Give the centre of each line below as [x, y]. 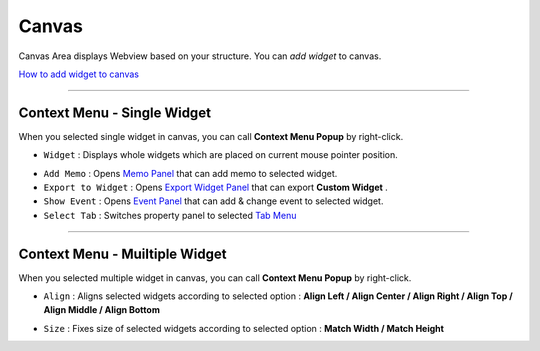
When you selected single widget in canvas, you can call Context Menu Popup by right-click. [211, 136]
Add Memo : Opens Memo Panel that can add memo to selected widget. [190, 173]
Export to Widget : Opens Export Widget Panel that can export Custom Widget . [216, 187]
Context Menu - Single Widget [115, 112]
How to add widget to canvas [79, 74]
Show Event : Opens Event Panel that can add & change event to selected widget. [213, 201]
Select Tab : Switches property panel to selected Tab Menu [170, 215]
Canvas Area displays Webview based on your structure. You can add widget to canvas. [200, 56]
